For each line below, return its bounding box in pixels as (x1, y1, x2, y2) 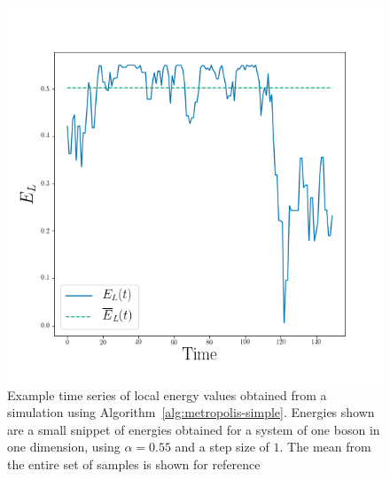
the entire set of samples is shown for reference (7, 454, 261, 473)
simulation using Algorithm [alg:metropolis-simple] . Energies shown (7, 403, 375, 421)
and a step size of (175, 437, 269, 456)
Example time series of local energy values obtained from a (7, 385, 327, 404)
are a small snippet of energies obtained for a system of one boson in (7, 420, 380, 438)
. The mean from (279, 437, 371, 456)
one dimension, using (7, 437, 121, 456)
